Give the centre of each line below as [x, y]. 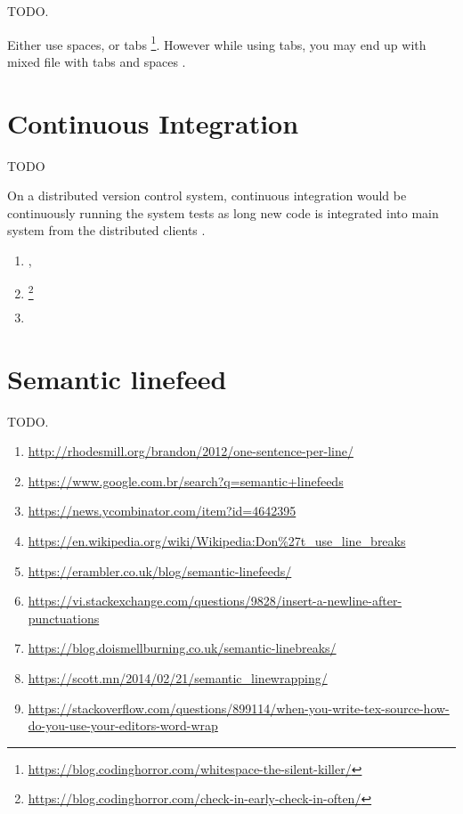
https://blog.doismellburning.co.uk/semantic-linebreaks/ [182, 648]
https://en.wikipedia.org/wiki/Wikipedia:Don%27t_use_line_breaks [217, 540]
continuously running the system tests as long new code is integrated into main [223, 212]
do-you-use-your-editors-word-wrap [123, 725]
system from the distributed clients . [106, 230]
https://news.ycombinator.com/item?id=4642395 [162, 511]
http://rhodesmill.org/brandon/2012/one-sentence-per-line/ [191, 451]
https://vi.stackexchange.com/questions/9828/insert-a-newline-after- [215, 601]
